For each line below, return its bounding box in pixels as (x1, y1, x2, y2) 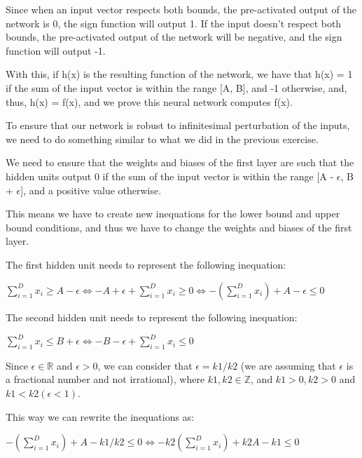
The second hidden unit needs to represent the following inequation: (6, 309, 298, 324)
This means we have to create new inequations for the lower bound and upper (6, 206, 340, 221)
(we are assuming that (240, 358, 336, 372)
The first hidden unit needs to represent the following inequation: (6, 257, 286, 271)
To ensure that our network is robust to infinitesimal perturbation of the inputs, (6, 118, 350, 133)
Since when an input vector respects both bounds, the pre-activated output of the (6, 2, 356, 16)
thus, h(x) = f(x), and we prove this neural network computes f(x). (6, 94, 293, 109)
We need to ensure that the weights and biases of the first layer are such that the (6, 155, 354, 170)
